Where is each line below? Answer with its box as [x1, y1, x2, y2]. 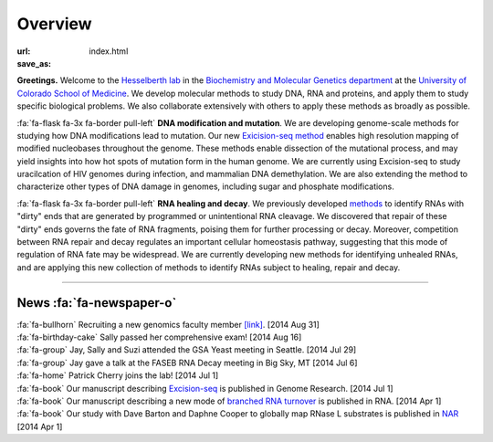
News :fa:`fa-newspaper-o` [16, 295, 177, 310]
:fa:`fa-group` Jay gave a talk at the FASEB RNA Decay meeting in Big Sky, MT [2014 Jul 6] [16, 357, 358, 368]
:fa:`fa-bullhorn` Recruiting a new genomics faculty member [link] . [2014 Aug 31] [16, 319, 320, 330]
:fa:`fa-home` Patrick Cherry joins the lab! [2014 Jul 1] [16, 370, 219, 381]
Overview [16, 14, 92, 34]
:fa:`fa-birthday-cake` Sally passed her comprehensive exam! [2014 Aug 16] [16, 331, 302, 342]
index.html [89, 46, 129, 57]
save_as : [16, 58, 52, 68]
